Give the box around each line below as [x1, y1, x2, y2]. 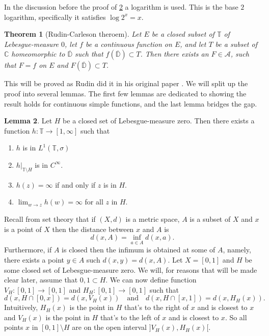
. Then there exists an [140, 48, 209, 59]
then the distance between [52, 223, 134, 234]
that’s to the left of [100, 312, 160, 322]
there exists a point [4, 254, 65, 265]
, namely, [223, 244, 251, 255]
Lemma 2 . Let [4, 115, 52, 126]
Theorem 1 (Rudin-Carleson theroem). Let [4, 29, 142, 39]
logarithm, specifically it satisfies [4, 11, 106, 22]
